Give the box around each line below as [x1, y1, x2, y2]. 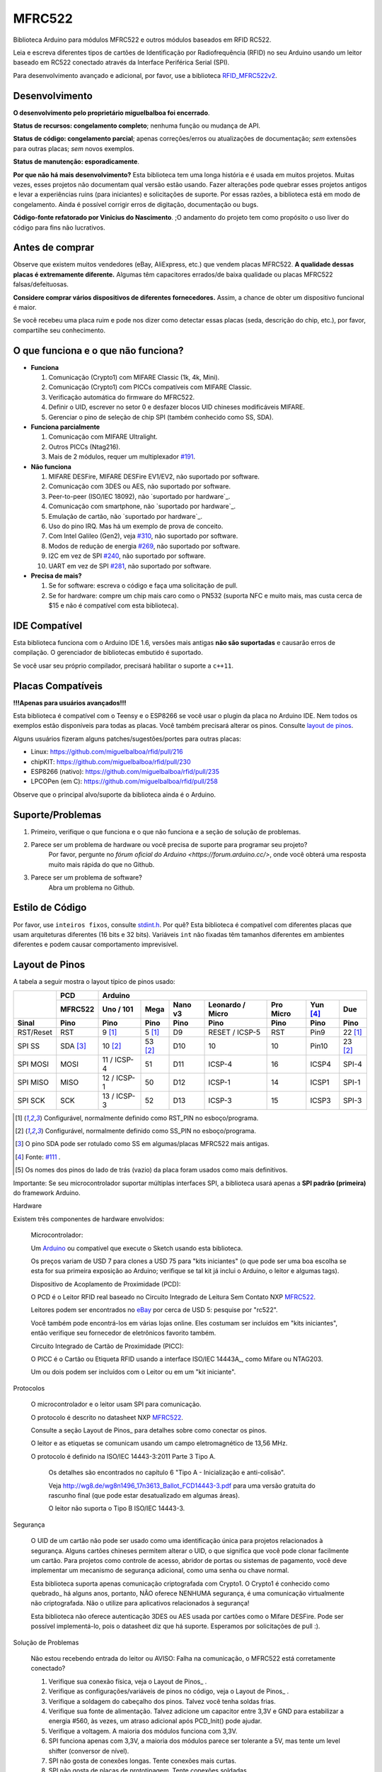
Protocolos [13, 1384, 45, 1392]
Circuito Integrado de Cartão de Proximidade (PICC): [30, 1342, 184, 1350]
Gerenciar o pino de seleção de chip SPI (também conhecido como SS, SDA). [48, 413, 274, 421]
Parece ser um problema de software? [30, 873, 143, 882]
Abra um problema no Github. [48, 883, 135, 892]
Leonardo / [208, 999, 246, 1009]
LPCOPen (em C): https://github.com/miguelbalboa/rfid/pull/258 [30, 777, 219, 786]
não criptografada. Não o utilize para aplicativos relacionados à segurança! [30, 1599, 250, 1608]
